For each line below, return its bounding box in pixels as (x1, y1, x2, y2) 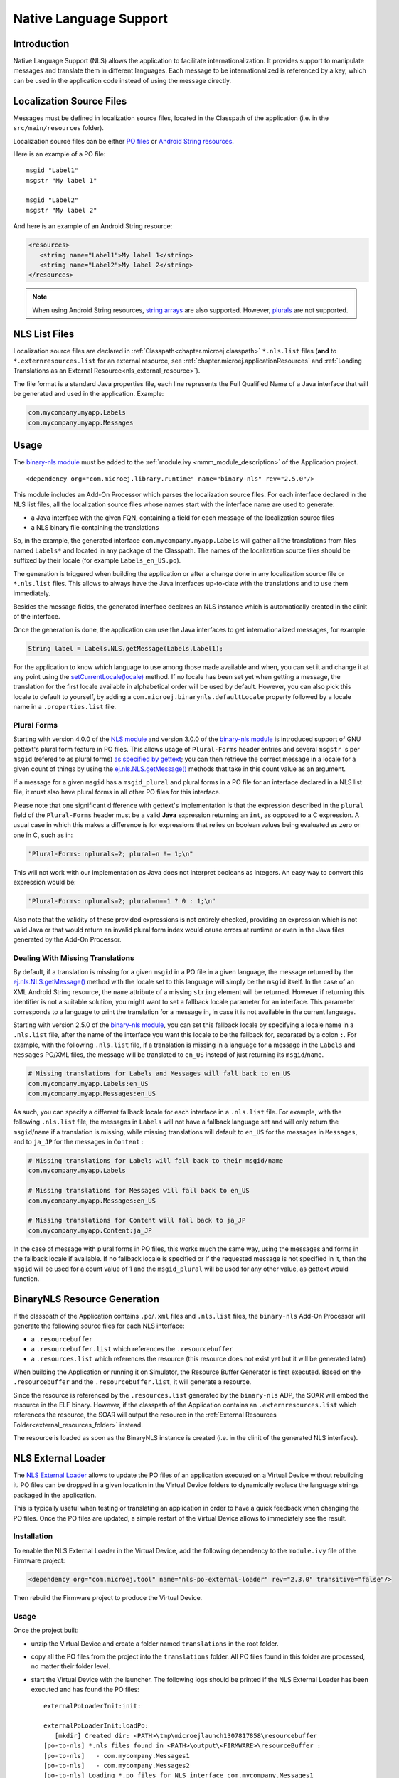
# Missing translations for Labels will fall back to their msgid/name (28, 1156, 284, 1165)
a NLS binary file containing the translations (31, 523, 159, 532)
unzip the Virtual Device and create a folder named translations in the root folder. (31, 1639, 279, 1648)
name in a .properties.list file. (13, 703, 117, 711)
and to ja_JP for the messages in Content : (13, 1138, 144, 1146)
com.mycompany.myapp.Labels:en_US (28, 1080, 149, 1087)
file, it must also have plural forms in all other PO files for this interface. (13, 788, 221, 797)
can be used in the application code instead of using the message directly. (13, 76, 231, 85)
